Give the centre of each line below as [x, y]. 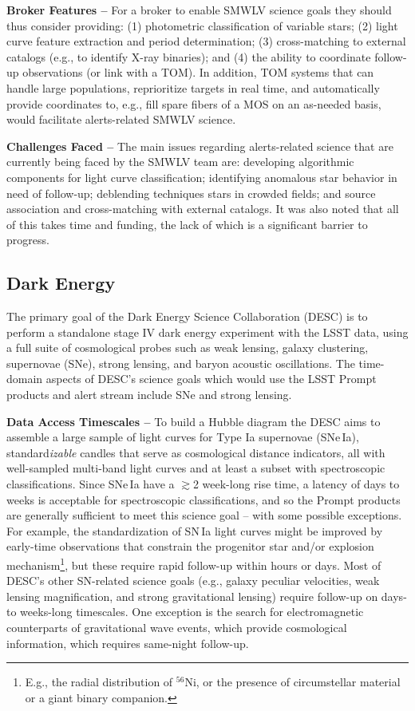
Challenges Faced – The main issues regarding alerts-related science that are [200, 146]
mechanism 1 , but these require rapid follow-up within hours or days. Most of [194, 564]
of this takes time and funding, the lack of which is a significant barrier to [187, 224]
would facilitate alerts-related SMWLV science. [121, 119]
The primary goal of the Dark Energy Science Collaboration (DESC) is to [187, 316]
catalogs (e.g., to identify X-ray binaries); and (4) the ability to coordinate [189, 56]
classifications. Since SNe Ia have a [91, 484]
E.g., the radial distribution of [99, 682]
